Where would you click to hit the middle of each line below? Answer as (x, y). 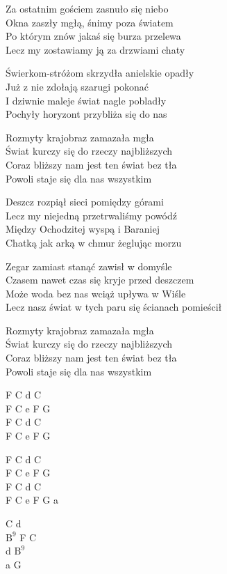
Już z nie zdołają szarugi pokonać (77, 86)
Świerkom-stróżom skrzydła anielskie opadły (100, 73)
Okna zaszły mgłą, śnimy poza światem (90, 22)
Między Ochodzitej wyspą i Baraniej (83, 229)
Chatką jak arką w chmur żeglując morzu (94, 242)
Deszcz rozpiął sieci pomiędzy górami (85, 202)
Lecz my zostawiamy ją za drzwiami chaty (95, 49)
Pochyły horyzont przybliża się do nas (86, 114)
